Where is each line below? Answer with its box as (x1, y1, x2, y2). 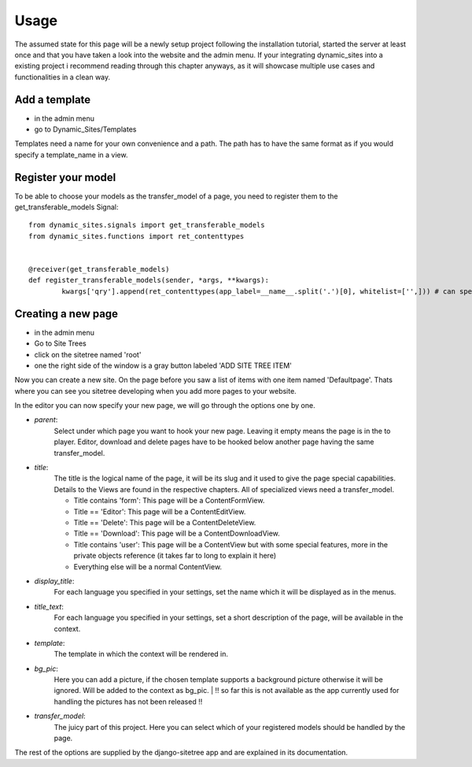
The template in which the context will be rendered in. (53, 650, 228, 659)
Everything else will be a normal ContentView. (73, 561, 223, 571)
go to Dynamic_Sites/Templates (34, 124, 137, 134)
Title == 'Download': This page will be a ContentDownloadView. (73, 528, 281, 539)
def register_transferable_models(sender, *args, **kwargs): (28, 276, 269, 285)
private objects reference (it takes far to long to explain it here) (73, 551, 277, 561)
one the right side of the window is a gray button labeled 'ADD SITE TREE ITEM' (34, 361, 293, 370)
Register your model (14, 170, 116, 184)
